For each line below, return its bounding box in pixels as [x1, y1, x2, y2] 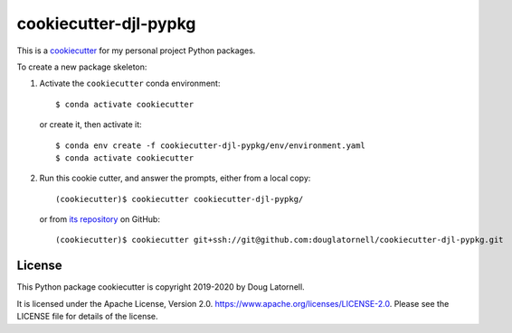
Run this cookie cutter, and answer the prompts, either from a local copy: [39, 172, 311, 184]
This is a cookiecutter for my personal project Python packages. [16, 45, 256, 56]
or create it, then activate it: [39, 119, 142, 130]
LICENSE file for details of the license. [16, 311, 158, 322]
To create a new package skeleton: [16, 61, 147, 72]
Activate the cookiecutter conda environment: [39, 78, 221, 89]
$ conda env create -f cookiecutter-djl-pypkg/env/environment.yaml [55, 140, 365, 151]
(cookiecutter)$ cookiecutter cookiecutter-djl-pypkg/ [55, 194, 304, 204]
